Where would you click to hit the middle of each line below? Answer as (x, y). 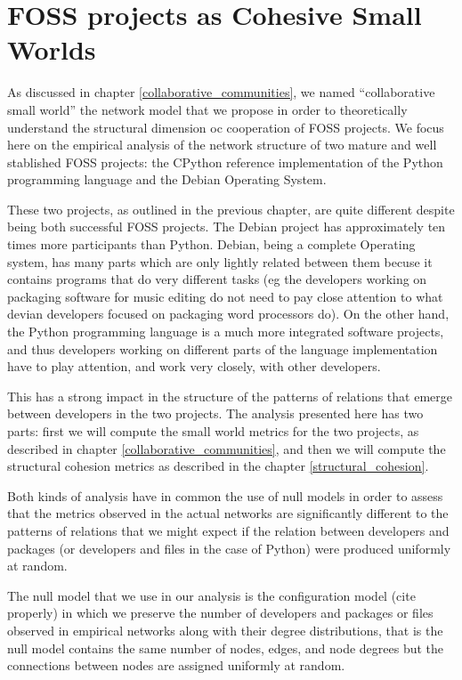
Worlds (52, 49)
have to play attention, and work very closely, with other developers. (194, 366)
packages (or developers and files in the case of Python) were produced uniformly (229, 548)
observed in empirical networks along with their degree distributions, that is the (225, 630)
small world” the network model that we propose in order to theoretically (207, 109)
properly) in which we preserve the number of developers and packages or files (220, 613)
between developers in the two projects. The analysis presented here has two (215, 413)
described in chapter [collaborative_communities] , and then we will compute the (227, 448)
